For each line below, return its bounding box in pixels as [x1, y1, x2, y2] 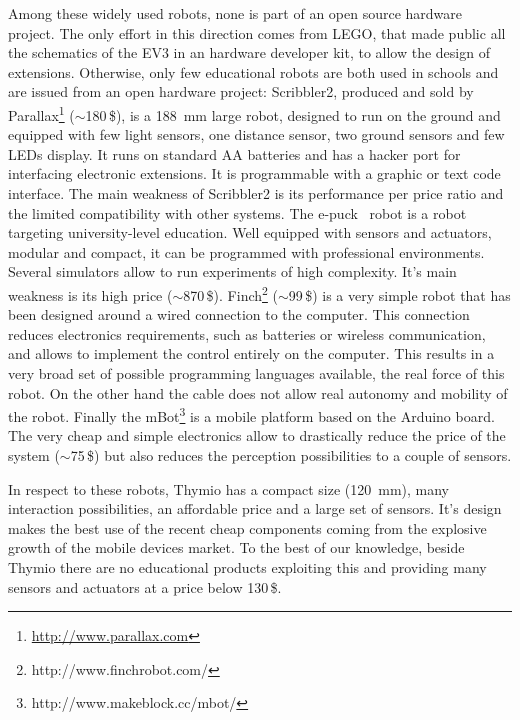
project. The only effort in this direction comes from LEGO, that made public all [8, 22, 506, 43]
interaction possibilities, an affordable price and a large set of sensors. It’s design [8, 498, 502, 519]
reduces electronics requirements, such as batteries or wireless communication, [8, 323, 486, 344]
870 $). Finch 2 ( [183, 281, 278, 305]
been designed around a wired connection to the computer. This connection [8, 304, 470, 325]
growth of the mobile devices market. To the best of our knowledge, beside [8, 537, 465, 558]
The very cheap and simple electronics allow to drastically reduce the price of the [8, 425, 506, 446]
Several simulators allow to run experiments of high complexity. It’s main [8, 261, 457, 282]
